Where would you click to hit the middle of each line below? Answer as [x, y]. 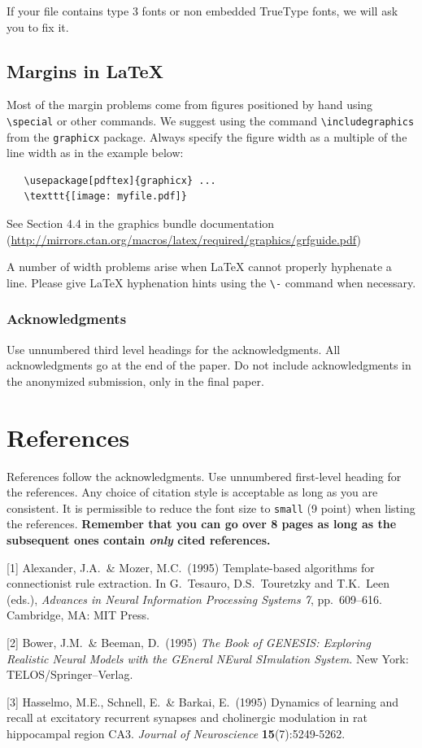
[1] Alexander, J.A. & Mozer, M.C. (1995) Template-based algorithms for [191, 567]
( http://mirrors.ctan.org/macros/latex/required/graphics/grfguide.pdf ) [184, 239]
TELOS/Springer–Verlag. [70, 674]
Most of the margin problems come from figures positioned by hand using [190, 105]
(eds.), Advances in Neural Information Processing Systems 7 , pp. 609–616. [194, 599]
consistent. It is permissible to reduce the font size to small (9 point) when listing [211, 507]
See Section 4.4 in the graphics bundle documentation [141, 223]
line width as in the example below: [95, 153]
